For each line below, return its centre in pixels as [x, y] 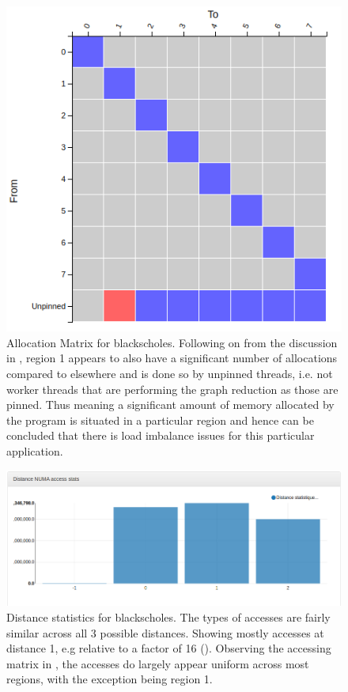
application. [35, 450]
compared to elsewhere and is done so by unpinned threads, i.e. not [170, 373]
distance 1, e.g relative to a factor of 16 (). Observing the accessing [169, 648]
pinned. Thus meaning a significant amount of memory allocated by [170, 405]
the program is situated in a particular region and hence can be [160, 420]
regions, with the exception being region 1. [110, 679]
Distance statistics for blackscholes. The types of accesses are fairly [168, 616]
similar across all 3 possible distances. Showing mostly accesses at [165, 632]
